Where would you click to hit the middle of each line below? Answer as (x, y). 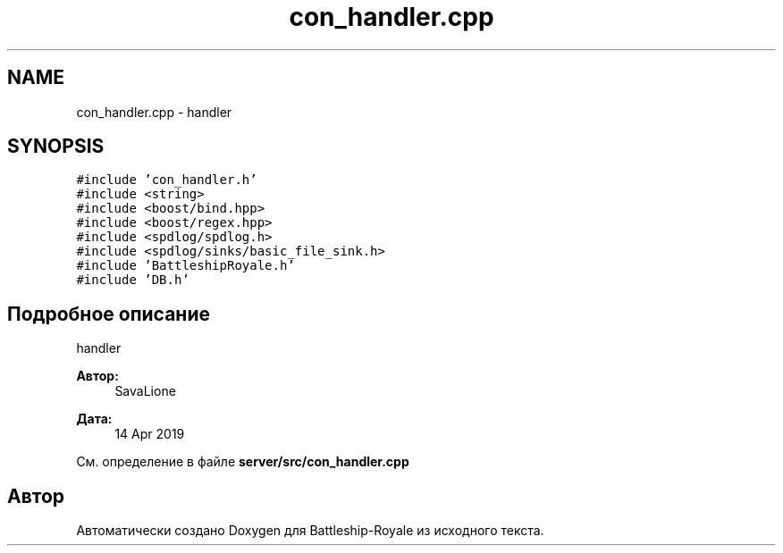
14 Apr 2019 (150, 434)
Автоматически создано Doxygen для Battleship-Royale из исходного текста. (310, 531)
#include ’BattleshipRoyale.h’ (185, 266)
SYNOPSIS (56, 147)
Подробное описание (109, 314)
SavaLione (145, 391)
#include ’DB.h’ (133, 280)
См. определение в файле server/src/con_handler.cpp (243, 462)
